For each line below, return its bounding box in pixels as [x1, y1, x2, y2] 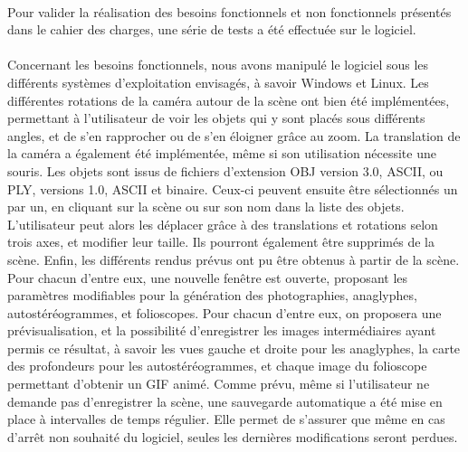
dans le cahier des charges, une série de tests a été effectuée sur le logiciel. [7, 20, 416, 39]
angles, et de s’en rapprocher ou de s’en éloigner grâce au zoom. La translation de [7, 126, 461, 145]
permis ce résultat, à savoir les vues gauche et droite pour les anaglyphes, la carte [7, 338, 461, 357]
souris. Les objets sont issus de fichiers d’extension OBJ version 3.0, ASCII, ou [7, 161, 444, 180]
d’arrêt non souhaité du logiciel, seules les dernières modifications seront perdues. [7, 427, 458, 446]
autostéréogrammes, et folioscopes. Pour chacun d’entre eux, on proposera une [7, 303, 442, 322]
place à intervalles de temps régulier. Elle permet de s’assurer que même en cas [7, 410, 445, 428]
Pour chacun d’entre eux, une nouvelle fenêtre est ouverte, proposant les [7, 268, 408, 287]
